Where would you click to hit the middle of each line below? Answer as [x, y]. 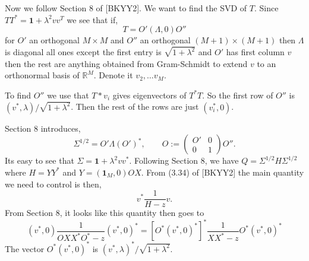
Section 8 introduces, [43, 128]
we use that [68, 95]
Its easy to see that [40, 160]
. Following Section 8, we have [184, 160]
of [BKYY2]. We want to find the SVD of [171, 8]
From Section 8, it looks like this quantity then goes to [105, 213]
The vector [25, 248]
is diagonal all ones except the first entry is [83, 52]
